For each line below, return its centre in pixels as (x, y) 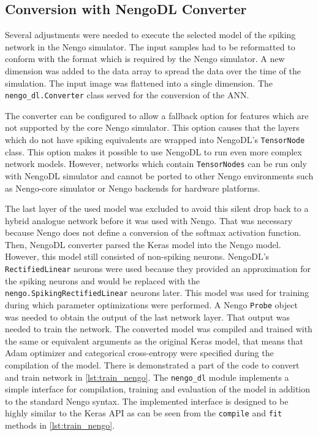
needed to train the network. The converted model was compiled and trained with (159, 329)
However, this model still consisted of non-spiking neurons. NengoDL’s (137, 256)
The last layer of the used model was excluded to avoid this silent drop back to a (157, 208)
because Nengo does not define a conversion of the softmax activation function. (153, 232)
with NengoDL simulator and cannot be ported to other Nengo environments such (159, 175)
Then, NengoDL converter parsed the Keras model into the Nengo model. (143, 244)
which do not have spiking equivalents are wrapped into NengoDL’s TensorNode (155, 140)
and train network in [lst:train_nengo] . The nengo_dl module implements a (147, 377)
